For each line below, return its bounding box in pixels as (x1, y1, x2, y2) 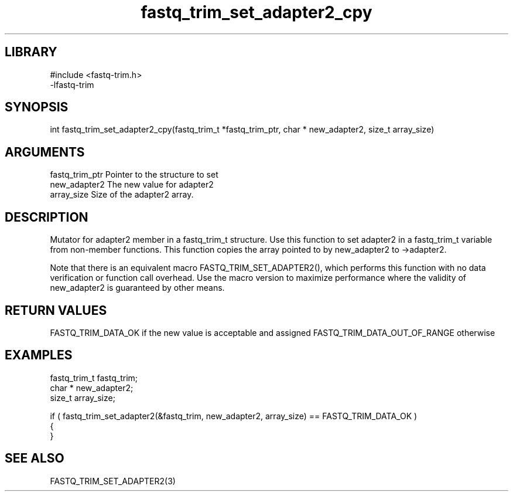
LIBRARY (5, 45, 57, 60)
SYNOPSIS (5, 100, 69, 115)
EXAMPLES (5, 348, 73, 363)
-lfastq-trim (50, 79, 94, 90)
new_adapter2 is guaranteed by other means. (50, 283, 225, 293)
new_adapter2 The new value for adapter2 (50, 179, 214, 190)
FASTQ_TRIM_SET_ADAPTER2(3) (50, 475, 176, 486)
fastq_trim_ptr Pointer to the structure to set (50, 169, 218, 180)
